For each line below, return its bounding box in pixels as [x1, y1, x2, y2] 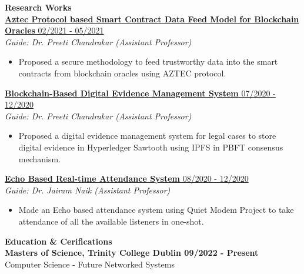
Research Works [5, 1, 72, 13]
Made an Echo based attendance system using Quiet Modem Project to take [18, 203, 294, 216]
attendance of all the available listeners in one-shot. [18, 215, 204, 227]
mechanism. [18, 152, 61, 165]
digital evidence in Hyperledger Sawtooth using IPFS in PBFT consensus [18, 141, 283, 153]
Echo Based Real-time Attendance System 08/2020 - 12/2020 [5, 172, 249, 185]
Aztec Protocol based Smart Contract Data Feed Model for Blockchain [5, 12, 299, 25]
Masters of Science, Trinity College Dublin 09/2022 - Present [5, 246, 259, 259]
